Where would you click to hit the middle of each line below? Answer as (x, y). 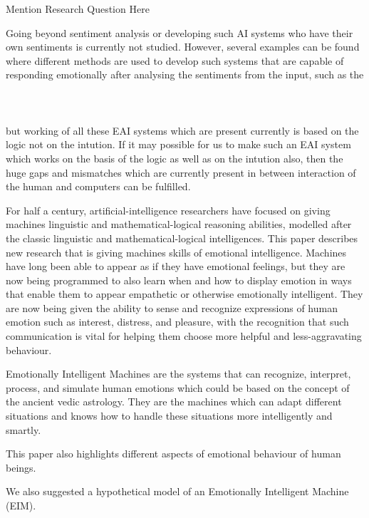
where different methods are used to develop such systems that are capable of (175, 60)
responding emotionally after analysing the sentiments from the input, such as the (185, 74)
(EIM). (21, 505)
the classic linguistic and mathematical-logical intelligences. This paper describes (182, 238)
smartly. (24, 429)
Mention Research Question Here (78, 9)
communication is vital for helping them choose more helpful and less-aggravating (184, 336)
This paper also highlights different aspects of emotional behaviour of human (173, 454)
